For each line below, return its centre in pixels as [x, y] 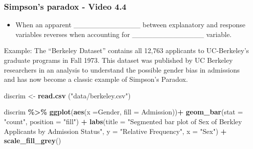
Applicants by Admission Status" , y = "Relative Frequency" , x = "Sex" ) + [116, 131]
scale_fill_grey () [32, 140]
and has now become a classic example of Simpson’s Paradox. [96, 79]
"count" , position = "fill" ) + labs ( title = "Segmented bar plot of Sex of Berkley [123, 121]
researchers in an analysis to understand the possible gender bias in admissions [122, 69]
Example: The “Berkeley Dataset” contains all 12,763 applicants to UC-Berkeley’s [126, 50]
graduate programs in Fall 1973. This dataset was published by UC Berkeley [118, 60]
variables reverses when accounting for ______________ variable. [123, 34]
